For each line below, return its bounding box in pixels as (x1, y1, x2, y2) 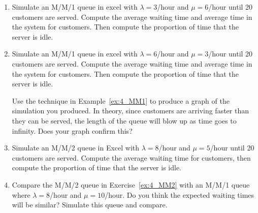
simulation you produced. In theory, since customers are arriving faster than (12, 105, 249, 116)
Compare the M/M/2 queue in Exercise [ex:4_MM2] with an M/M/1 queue (12, 179, 250, 190)
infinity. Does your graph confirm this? (12, 125, 133, 136)
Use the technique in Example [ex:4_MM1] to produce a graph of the (12, 95, 230, 106)
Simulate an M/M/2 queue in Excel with (12, 142, 140, 153)
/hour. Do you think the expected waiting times (105, 189, 254, 200)
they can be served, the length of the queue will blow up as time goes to (12, 115, 237, 126)
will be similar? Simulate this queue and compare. (12, 199, 168, 210)
